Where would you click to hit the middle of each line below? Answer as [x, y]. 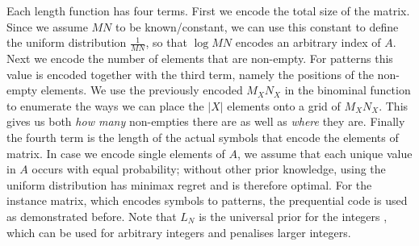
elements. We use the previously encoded [142, 90]
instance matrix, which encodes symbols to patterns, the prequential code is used [207, 200]
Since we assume [47, 26]
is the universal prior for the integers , [293, 216]
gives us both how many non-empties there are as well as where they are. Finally [206, 121]
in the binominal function [348, 90]
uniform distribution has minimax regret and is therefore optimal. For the [189, 184]
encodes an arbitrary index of [308, 42]
